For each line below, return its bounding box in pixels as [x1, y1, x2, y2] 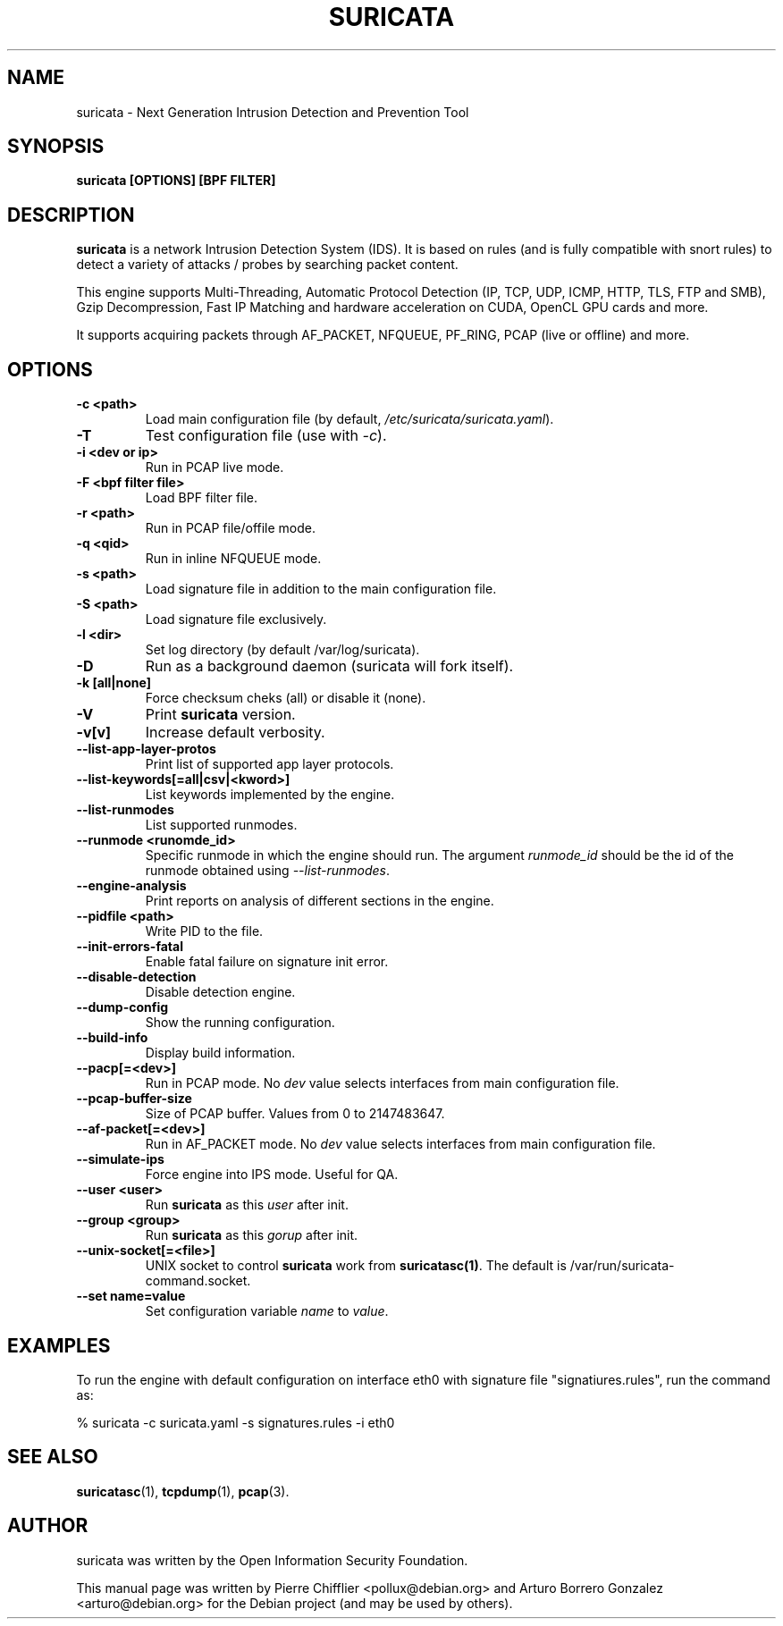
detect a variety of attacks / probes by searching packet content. [76, 257, 459, 273]
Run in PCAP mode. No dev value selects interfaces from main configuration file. [145, 1075, 619, 1091]
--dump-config [76, 999, 169, 1015]
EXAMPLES [7, 1334, 111, 1357]
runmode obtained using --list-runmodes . [145, 863, 391, 879]
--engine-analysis [76, 878, 187, 894]
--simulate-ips [76, 1151, 164, 1167]
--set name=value [76, 1288, 186, 1304]
